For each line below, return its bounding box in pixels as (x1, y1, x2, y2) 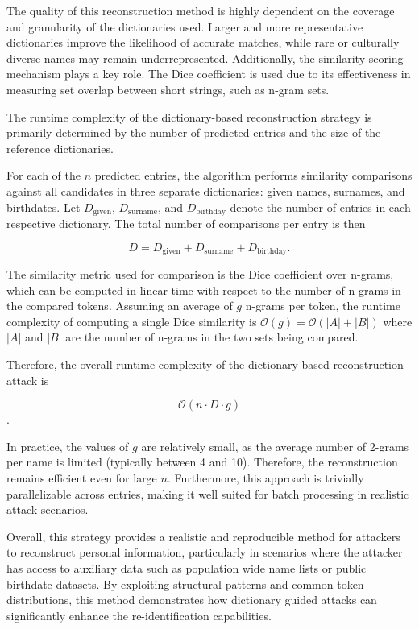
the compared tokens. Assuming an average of (6, 297, 233, 314)
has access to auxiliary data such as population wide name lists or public (6, 559, 367, 576)
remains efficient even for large (6, 469, 157, 486)
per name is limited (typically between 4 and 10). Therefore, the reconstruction (6, 453, 398, 470)
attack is (6, 371, 49, 388)
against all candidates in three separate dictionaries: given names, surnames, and (6, 182, 405, 199)
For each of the (6, 167, 81, 184)
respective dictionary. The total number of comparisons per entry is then (6, 214, 366, 231)
